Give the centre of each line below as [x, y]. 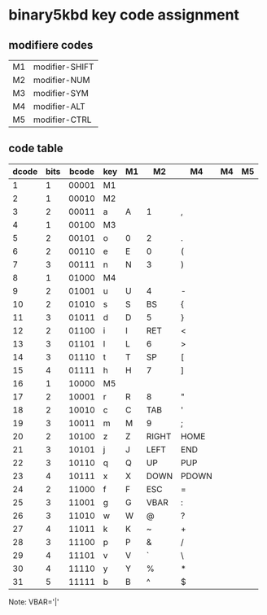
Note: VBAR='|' [34, 602]
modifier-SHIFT [63, 67]
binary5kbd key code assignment [124, 15]
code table [36, 148]
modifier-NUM [62, 80]
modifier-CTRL [62, 120]
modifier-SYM [61, 93]
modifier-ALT [59, 106]
